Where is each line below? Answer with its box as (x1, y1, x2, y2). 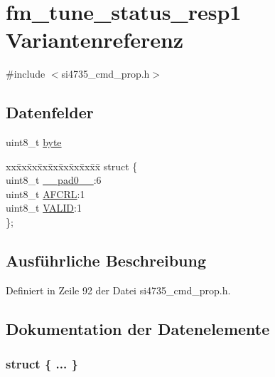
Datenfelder (6, 101, 94, 123)
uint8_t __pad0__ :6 (6, 172, 102, 187)
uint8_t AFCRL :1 (6, 186, 85, 201)
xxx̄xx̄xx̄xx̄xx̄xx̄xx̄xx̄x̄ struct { (6, 158, 138, 173)
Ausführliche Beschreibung (6, 249, 206, 272)
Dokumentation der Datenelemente (6, 317, 270, 339)
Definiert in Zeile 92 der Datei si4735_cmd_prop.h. (6, 282, 231, 297)
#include (6, 66, 45, 81)
